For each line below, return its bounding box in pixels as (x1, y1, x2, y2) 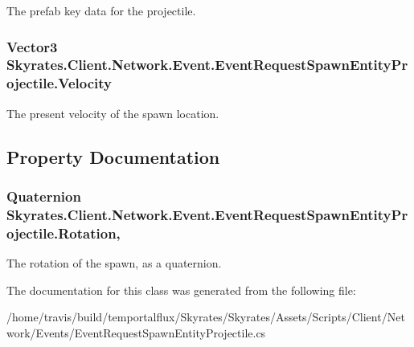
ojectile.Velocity (6, 73, 112, 93)
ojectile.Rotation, (6, 222, 121, 243)
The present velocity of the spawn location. (6, 104, 219, 121)
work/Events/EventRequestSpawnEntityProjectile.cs (6, 324, 266, 341)
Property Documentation (6, 144, 220, 169)
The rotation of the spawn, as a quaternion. (6, 255, 222, 271)
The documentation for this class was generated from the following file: (6, 281, 356, 298)
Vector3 (6, 36, 58, 56)
